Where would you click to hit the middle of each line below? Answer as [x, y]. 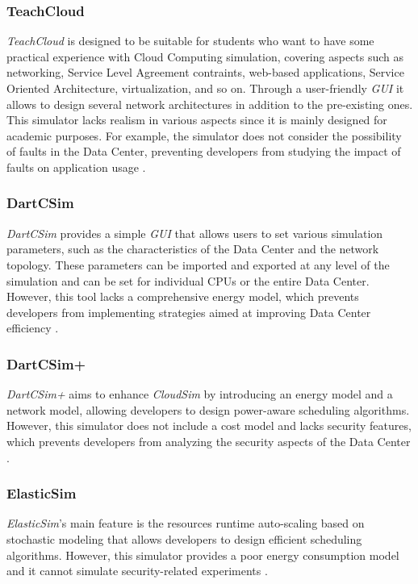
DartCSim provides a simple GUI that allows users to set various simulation [195, 233]
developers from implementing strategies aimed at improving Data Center [189, 312]
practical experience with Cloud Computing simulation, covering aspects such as [205, 56]
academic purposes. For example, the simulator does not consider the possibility [204, 135]
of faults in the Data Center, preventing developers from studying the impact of [204, 151]
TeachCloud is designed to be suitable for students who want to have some [190, 41]
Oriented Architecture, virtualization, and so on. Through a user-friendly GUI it [205, 88]
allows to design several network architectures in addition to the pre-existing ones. [210, 104]
